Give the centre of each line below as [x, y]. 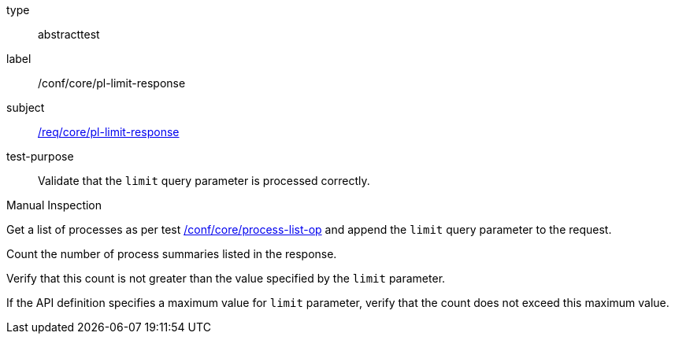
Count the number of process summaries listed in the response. [172, 254]
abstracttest [69, 34]
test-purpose [40, 156]
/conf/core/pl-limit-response [112, 83]
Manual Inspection [54, 205]
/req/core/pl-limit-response [109, 132]
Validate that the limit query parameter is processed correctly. [204, 181]
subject [26, 107]
